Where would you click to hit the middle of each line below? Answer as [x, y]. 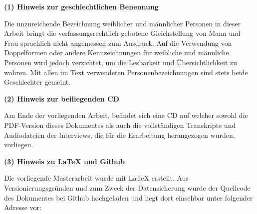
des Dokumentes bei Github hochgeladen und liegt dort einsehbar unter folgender [128, 197]
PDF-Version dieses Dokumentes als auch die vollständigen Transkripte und [120, 125]
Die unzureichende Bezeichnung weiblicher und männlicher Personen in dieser [123, 23]
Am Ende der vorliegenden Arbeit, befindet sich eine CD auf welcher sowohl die [126, 115]
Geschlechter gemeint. [37, 82]
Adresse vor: [23, 207]
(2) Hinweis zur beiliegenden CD [62, 98]
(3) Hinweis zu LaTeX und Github [64, 161]
